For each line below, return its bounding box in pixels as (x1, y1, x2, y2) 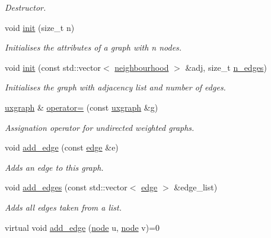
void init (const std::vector (5, 61, 101, 73)
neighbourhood (114, 61, 169, 73)
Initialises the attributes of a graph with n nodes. (5, 41, 182, 54)
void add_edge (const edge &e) (5, 141, 119, 154)
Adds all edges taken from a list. (5, 201, 122, 213)
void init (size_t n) (5, 21, 75, 33)
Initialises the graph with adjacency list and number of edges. (5, 81, 226, 93)
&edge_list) (174, 181, 218, 193)
